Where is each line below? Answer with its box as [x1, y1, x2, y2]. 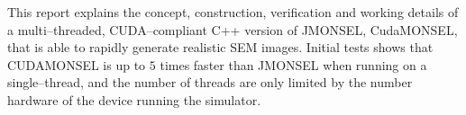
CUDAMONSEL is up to [7, 55, 146, 74]
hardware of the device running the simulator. [7, 90, 261, 109]
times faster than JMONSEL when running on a [160, 55, 427, 74]
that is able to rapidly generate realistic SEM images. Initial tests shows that [7, 38, 434, 57]
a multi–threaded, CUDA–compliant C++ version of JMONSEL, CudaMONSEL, [7, 20, 458, 39]
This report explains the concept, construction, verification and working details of [7, 3, 459, 21]
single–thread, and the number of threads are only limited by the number [7, 73, 413, 92]
